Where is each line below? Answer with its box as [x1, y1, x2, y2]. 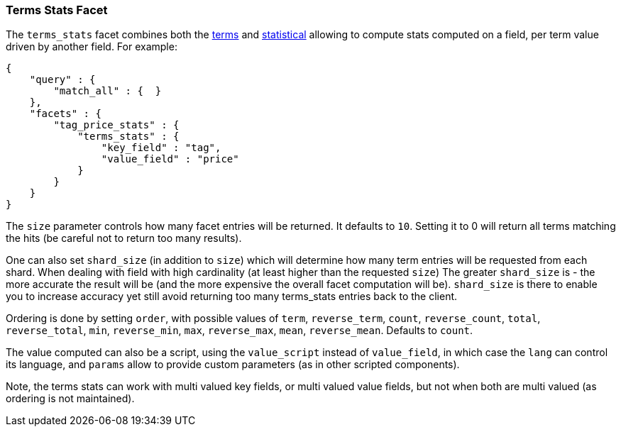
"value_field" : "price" [101, 153, 239, 165]
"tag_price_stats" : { [53, 119, 180, 131]
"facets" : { [29, 108, 101, 120]
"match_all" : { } [53, 85, 162, 97]
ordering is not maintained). [6, 392, 135, 405]
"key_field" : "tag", [101, 142, 221, 154]
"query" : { [29, 74, 96, 86]
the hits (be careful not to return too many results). [6, 232, 242, 245]
